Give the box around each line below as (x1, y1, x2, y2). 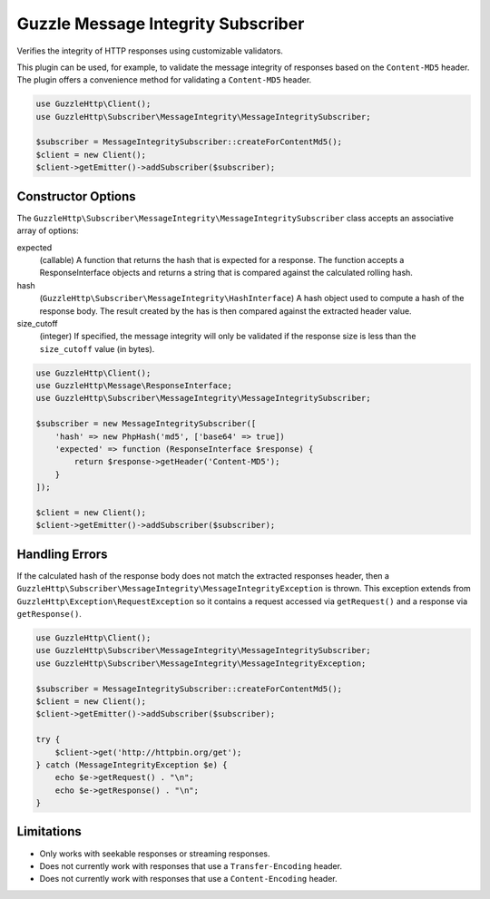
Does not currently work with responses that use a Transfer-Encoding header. (39, 860, 342, 871)
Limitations (16, 824, 82, 839)
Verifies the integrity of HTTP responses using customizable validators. (16, 45, 283, 56)
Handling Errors (16, 546, 108, 562)
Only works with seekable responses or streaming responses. (39, 848, 271, 859)
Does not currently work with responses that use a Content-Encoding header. (39, 874, 338, 884)
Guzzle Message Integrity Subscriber (16, 14, 305, 34)
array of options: (16, 225, 79, 236)
